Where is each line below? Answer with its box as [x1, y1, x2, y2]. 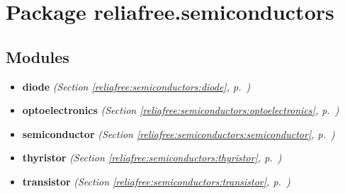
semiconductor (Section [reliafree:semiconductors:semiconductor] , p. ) [22, 126, 335, 141]
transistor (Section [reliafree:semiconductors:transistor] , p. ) [22, 173, 290, 188]
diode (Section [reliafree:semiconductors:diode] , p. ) [22, 79, 251, 93]
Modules [6, 45, 69, 67]
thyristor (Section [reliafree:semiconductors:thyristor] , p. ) [22, 150, 282, 165]
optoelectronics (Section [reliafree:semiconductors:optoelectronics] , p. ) [22, 103, 339, 118]
